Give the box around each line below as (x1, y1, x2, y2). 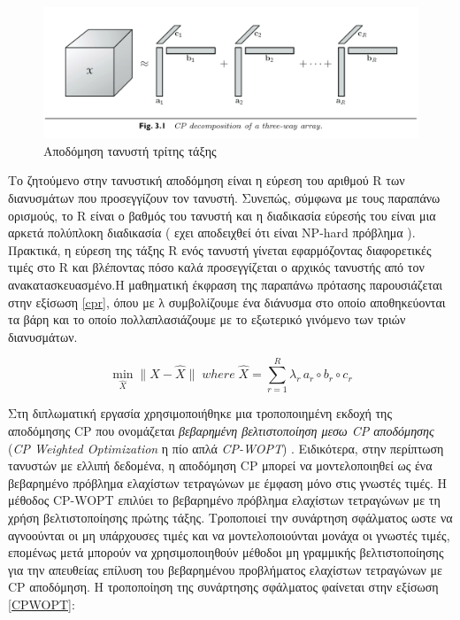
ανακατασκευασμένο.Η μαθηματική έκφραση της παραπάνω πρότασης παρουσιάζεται (8, 275, 443, 293)
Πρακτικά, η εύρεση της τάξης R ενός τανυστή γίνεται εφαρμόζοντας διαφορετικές (8, 240, 432, 259)
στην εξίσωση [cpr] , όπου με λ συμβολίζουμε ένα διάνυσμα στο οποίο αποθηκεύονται (8, 292, 446, 311)
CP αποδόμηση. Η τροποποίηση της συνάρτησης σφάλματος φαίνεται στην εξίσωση (8, 577, 439, 596)
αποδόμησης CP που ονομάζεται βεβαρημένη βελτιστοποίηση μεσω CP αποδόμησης (8, 422, 434, 440)
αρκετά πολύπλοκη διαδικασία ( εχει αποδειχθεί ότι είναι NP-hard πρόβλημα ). (8, 223, 416, 242)
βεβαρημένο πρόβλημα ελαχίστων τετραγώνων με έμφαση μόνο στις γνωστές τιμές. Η (8, 473, 447, 492)
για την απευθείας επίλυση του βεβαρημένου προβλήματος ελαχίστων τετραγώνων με (8, 560, 442, 578)
